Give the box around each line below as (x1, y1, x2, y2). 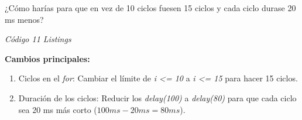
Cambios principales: (5, 52, 90, 64)
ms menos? (5, 13, 44, 25)
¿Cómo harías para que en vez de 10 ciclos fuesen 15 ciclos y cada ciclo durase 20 (5, 2, 296, 13)
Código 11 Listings (5, 33, 71, 45)
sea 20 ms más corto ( (18, 103, 97, 115)
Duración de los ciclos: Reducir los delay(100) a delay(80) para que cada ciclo (18, 91, 297, 104)
